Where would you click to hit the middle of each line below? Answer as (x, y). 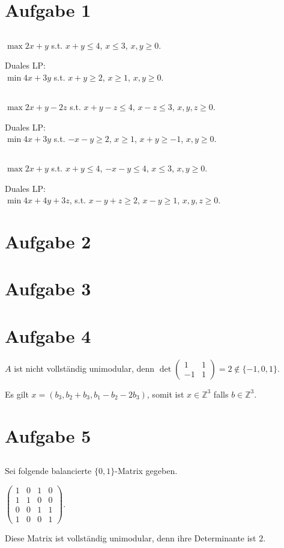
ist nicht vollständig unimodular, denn (84, 368)
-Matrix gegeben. (146, 471)
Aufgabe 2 (48, 242)
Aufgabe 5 (48, 435)
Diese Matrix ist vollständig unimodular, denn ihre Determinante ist (131, 537)
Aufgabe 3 (48, 288)
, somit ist (165, 394)
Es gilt (17, 394)
